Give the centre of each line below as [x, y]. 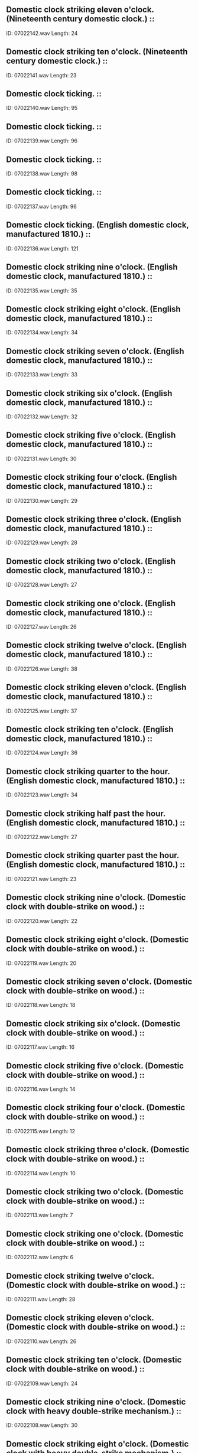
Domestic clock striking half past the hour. [86, 813]
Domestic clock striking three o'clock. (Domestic [98, 1150]
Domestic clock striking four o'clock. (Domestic [96, 1108]
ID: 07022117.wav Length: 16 [40, 1047]
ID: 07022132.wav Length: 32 [42, 417]
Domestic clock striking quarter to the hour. [88, 771]
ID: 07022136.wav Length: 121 [42, 248]
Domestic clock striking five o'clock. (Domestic [95, 1066]
